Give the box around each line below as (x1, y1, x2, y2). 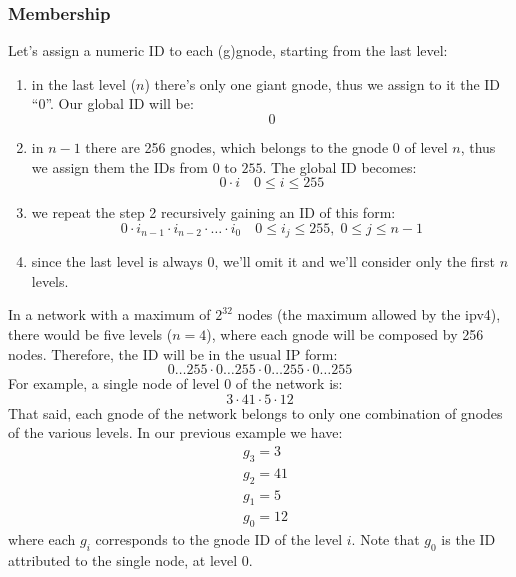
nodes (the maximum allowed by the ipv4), (237, 304, 501, 325)
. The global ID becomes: (262, 156, 417, 177)
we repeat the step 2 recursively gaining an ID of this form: (31, 202, 396, 223)
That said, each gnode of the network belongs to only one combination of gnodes (8, 402, 503, 423)
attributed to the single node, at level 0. (8, 550, 253, 571)
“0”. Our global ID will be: (31, 93, 194, 114)
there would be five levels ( (8, 324, 173, 345)
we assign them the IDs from (31, 156, 209, 177)
